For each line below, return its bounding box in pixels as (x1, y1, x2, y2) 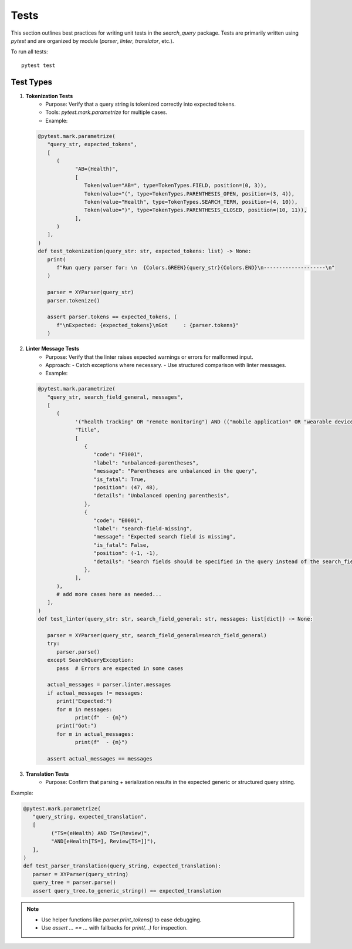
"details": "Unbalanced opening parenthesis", (93, 492, 230, 499)
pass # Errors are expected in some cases (56, 665, 184, 672)
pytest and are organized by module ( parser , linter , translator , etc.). (11, 37, 174, 44)
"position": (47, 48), (93, 484, 159, 490)
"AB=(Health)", (75, 166, 119, 173)
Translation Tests (25, 770, 69, 778)
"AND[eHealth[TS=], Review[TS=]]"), (50, 838, 157, 845)
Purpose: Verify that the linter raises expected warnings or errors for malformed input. (45, 353, 253, 361)
